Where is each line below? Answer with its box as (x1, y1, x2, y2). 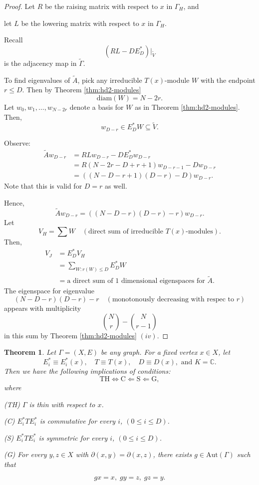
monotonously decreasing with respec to (112, 296, 234, 303)
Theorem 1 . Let (4, 347, 56, 357)
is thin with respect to (29, 399, 95, 409)
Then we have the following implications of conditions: (4, 366, 171, 376)
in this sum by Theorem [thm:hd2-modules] (4, 330, 137, 340)
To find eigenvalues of (4, 74, 70, 85)
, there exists (153, 449, 192, 460)
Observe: (4, 137, 31, 148)
